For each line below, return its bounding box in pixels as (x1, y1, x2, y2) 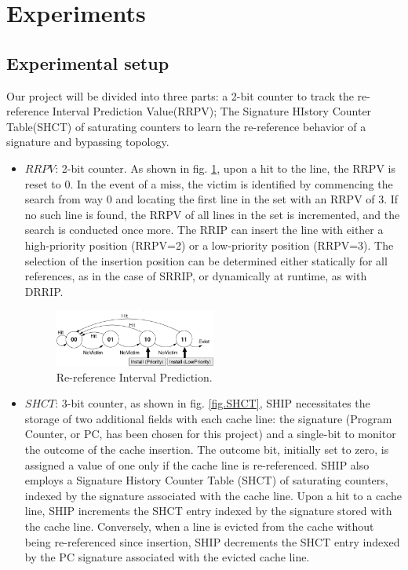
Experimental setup (6, 50, 169, 75)
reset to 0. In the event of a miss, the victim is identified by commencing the (24, 175, 393, 192)
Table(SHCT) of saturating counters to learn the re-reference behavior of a (6, 118, 366, 134)
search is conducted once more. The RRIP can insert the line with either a (24, 221, 384, 238)
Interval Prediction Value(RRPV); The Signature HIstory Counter (52, 103, 372, 119)
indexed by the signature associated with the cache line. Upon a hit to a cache (24, 487, 402, 503)
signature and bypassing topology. (6, 133, 169, 150)
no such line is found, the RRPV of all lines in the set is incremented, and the (24, 206, 400, 222)
